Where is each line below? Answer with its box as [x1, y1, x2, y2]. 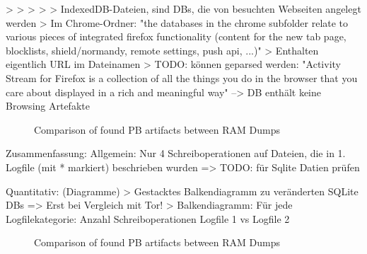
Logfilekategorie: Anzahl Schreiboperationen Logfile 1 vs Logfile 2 [6, 211, 290, 226]
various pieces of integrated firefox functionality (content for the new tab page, [6, 29, 346, 44]
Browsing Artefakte [6, 98, 90, 113]
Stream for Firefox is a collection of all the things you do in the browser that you [6, 70, 358, 85]
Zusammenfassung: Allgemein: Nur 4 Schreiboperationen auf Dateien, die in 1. [6, 146, 346, 161]
